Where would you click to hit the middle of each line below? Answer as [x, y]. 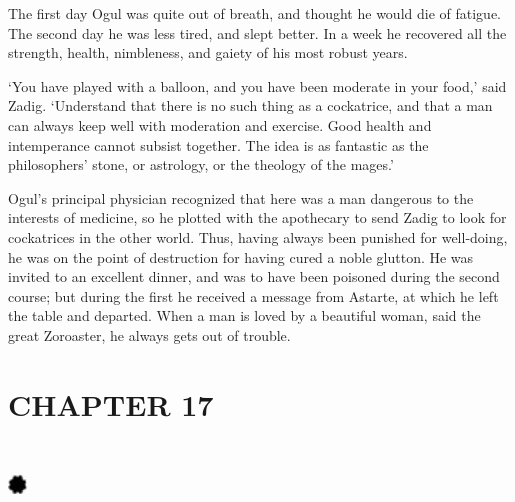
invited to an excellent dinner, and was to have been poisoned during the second [254, 276]
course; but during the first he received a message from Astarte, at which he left [253, 295]
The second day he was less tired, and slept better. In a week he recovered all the [257, 32]
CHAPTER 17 [111, 403]
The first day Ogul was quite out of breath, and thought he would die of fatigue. [254, 13]
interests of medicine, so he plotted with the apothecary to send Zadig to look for [257, 217]
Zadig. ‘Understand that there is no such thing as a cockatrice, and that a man [250, 105]
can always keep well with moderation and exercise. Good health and [220, 124]
